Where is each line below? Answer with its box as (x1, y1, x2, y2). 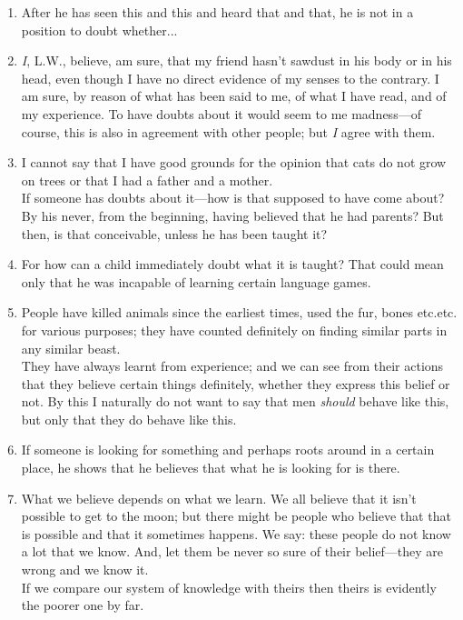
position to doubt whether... (21, 20, 178, 39)
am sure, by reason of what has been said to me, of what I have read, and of (21, 86, 447, 105)
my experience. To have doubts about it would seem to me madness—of (21, 104, 421, 123)
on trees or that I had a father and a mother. (21, 170, 273, 189)
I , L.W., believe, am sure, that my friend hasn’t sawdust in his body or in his (21, 51, 452, 70)
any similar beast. (21, 338, 121, 357)
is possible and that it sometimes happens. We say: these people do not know (21, 524, 451, 543)
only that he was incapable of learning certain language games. (21, 272, 371, 291)
